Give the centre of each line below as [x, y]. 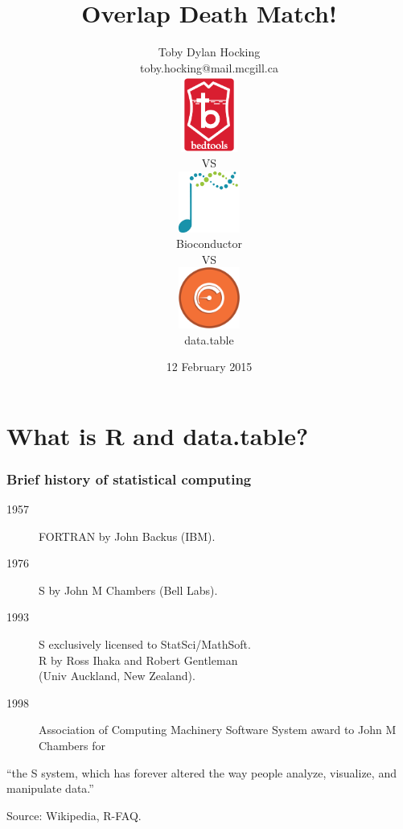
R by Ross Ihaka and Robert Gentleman [138, 660]
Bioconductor [209, 243]
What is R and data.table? [158, 435]
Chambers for [72, 746]
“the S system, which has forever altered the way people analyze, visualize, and [201, 772]
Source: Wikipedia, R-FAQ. [74, 815]
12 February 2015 [209, 367]
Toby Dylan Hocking [209, 52]
